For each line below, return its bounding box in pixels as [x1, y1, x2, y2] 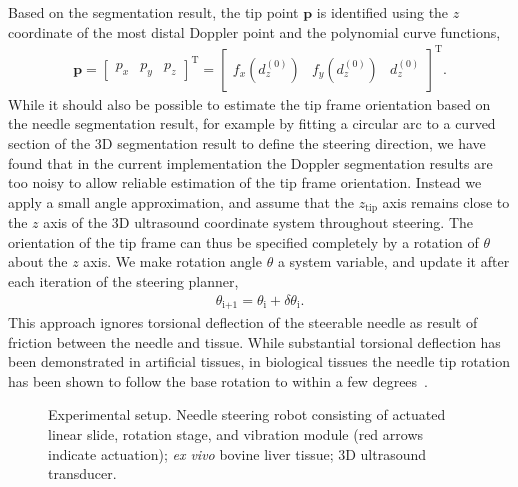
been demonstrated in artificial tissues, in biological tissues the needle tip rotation [8, 351, 510, 372]
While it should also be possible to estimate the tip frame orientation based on [8, 93, 491, 114]
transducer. [48, 463, 117, 484]
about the [8, 251, 68, 272]
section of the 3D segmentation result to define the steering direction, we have [8, 132, 486, 153]
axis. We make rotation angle [83, 251, 262, 272]
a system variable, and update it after [277, 251, 510, 272]
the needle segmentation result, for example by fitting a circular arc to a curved [8, 113, 496, 134]
